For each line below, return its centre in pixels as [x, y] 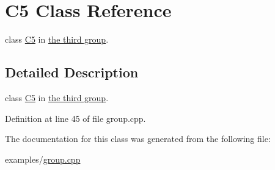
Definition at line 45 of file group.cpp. [75, 118]
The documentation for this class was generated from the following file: [138, 139]
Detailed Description [72, 72]
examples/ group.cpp [43, 159]
